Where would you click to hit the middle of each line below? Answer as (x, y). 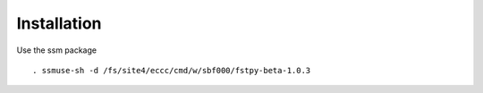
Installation (59, 23)
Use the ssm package (57, 50)
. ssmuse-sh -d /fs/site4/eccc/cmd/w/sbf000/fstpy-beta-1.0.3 (172, 70)
